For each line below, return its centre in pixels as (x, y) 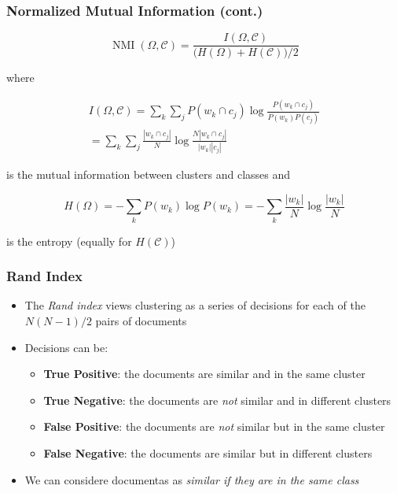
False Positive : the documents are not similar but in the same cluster (214, 426)
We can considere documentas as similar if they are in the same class (192, 479)
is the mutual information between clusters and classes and (149, 174)
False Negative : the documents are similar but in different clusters (208, 452)
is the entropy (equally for (69, 241)
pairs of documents (141, 320)
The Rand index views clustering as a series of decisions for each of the (195, 305)
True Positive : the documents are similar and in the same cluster (204, 374)
